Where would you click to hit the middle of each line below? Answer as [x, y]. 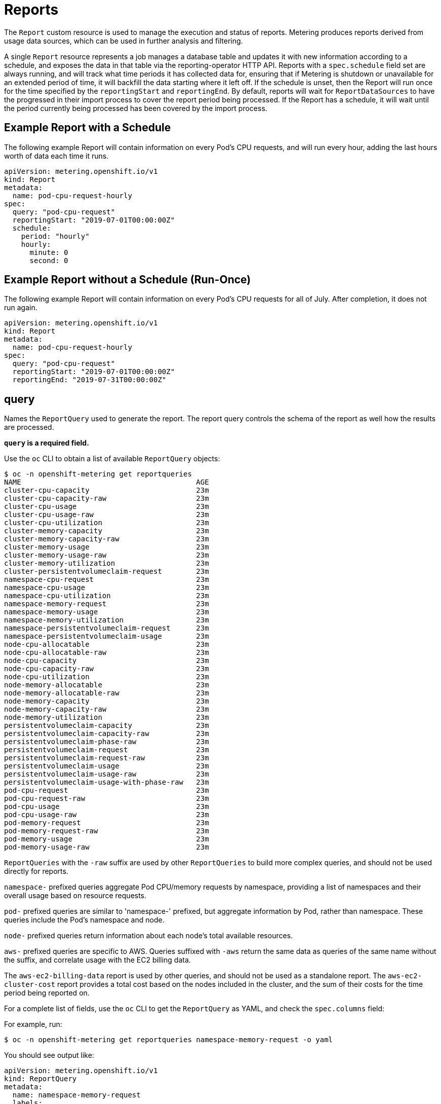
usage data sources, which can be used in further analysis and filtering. [124, 41]
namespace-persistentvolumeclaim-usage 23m [107, 636]
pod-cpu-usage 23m [107, 807]
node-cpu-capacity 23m [107, 661]
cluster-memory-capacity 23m [107, 531]
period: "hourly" [55, 236]
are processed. [29, 427]
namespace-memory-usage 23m [107, 612]
